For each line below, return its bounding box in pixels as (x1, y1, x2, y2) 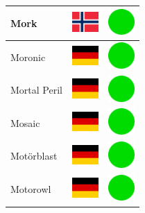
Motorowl (10, 182, 51, 196)
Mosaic (10, 115, 40, 130)
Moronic (10, 49, 46, 64)
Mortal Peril (10, 83, 62, 97)
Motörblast (10, 148, 58, 163)
